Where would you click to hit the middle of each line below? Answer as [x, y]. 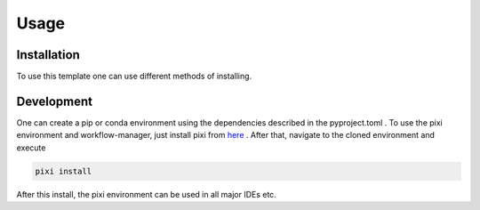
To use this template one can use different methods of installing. [134, 77]
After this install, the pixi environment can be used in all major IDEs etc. [147, 194]
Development [55, 101]
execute [31, 148]
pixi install [64, 171]
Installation [48, 55]
